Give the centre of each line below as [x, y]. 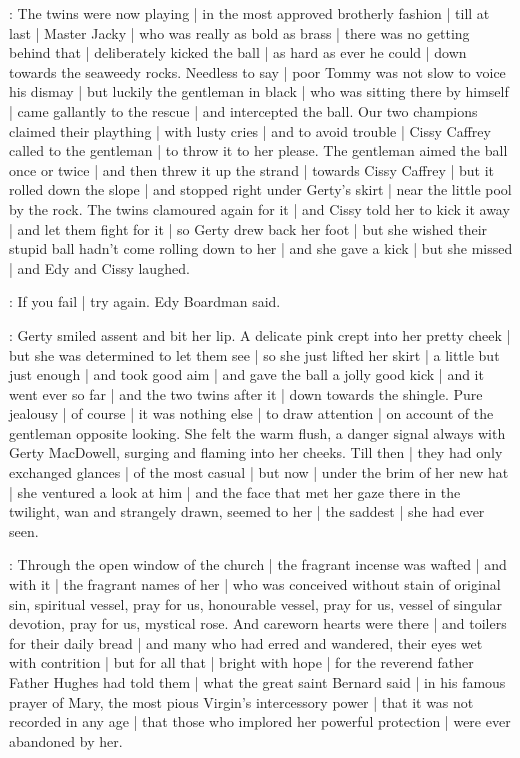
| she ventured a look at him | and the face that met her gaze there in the [235, 491]
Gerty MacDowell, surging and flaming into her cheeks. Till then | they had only [256, 452]
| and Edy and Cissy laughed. [99, 267]
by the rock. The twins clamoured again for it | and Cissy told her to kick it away [259, 208]
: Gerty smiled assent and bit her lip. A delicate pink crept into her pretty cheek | [260, 334]
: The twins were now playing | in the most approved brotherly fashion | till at [249, 13]
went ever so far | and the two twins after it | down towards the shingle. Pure [246, 393]
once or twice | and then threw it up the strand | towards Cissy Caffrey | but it [252, 169]
